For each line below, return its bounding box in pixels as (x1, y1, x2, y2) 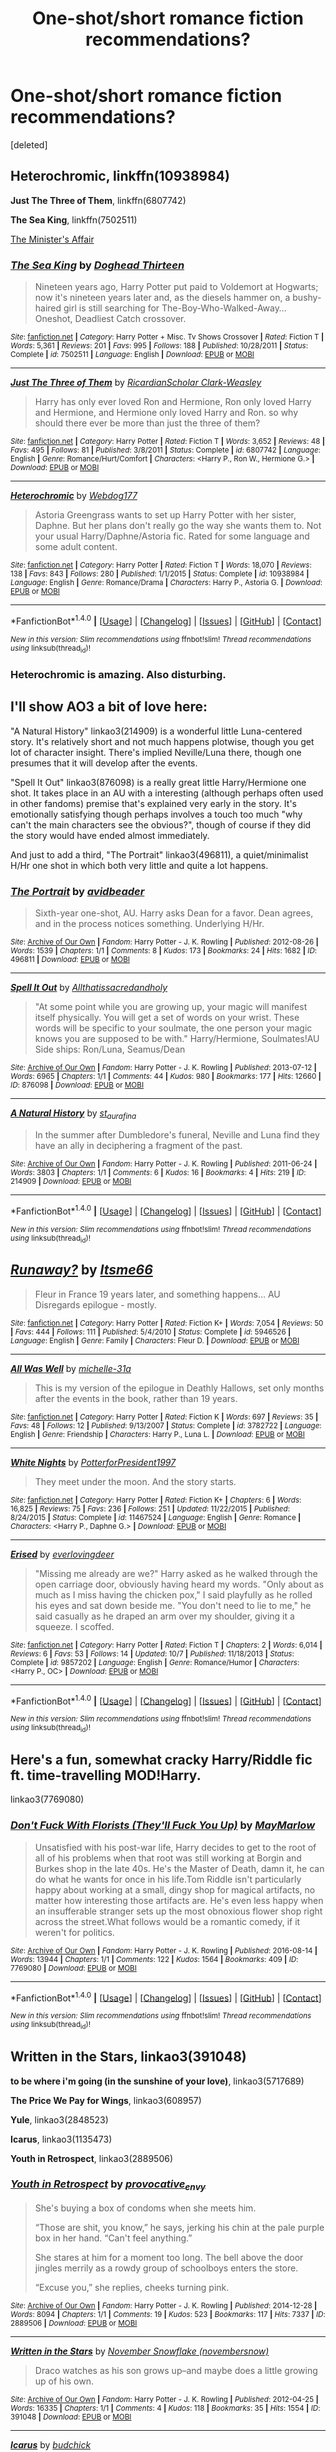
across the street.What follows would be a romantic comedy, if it (34, 1915, 301, 1927)
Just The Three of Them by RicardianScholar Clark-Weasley (10, 377, 262, 389)
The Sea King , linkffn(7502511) (10, 213, 138, 226)
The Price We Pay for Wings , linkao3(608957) (10, 2094, 202, 2106)
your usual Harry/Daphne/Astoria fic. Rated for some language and (34, 530, 310, 542)
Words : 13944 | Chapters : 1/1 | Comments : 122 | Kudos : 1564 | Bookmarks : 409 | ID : (10, 1954, 299, 1964)
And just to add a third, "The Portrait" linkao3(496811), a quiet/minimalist (10, 848, 309, 861)
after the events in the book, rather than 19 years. (34, 1392, 238, 1404)
